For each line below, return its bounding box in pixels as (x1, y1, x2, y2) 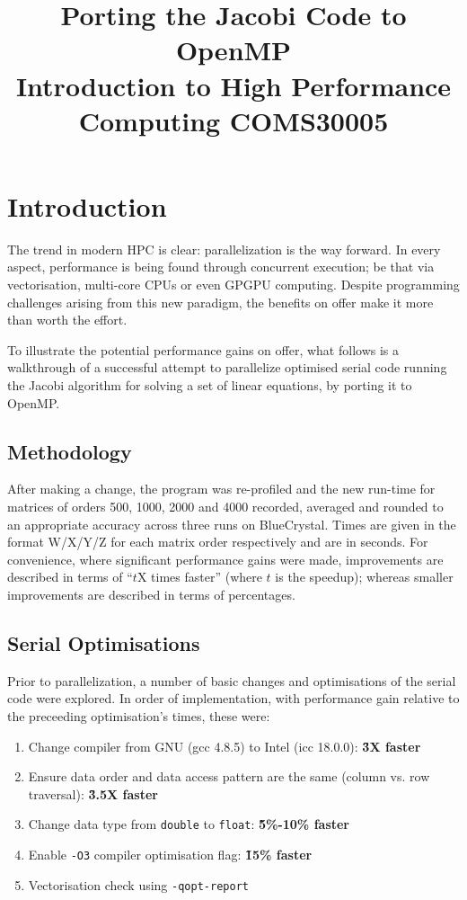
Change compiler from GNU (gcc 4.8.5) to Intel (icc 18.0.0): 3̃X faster (28, 736, 421, 755)
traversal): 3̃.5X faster (28, 784, 158, 803)
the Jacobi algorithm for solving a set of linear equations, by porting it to (7, 376, 412, 395)
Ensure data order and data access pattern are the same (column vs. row (28, 767, 430, 786)
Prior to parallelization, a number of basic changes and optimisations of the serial (7, 671, 456, 690)
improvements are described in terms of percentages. (7, 584, 295, 603)
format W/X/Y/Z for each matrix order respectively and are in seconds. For (7, 532, 428, 551)
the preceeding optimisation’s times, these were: (7, 706, 270, 725)
